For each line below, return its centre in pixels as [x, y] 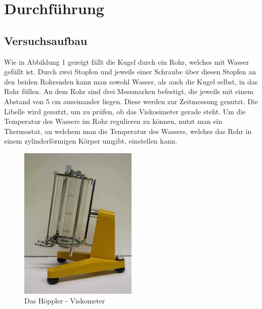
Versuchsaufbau [46, 40]
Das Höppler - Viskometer [65, 301]
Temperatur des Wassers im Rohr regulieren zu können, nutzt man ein [113, 121]
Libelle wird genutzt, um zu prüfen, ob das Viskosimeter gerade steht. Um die [125, 111]
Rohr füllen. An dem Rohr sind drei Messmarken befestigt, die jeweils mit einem [129, 91]
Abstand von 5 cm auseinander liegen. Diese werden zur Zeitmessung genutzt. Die [131, 101]
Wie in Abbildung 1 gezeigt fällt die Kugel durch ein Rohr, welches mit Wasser [127, 61]
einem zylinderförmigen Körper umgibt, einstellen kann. [91, 141]
